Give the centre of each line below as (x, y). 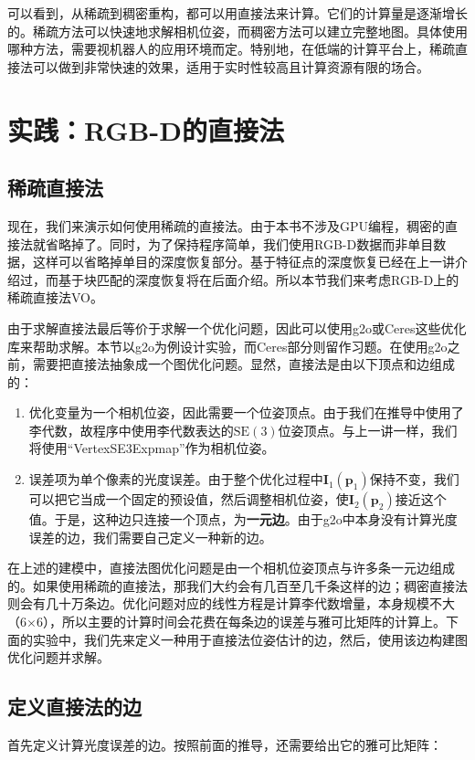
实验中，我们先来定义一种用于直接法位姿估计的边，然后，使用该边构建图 (250, 639)
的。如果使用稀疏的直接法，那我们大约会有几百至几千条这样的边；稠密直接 (231, 585)
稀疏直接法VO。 (55, 297)
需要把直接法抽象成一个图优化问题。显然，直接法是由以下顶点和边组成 (243, 364)
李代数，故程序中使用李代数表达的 (131, 430)
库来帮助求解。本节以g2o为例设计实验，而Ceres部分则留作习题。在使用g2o (227, 346)
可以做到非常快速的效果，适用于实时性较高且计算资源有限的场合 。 (231, 66)
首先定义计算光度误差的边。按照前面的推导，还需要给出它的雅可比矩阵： (225, 745)
